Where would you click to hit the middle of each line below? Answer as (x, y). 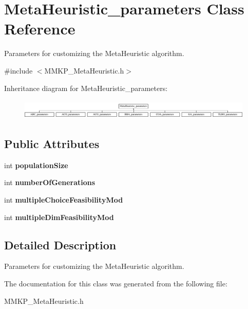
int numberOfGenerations (50, 182)
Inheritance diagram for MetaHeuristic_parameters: (86, 88)
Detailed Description (60, 244)
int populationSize (36, 165)
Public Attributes (52, 144)
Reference (40, 29)
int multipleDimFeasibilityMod (59, 217)
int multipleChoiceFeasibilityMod (64, 200)
